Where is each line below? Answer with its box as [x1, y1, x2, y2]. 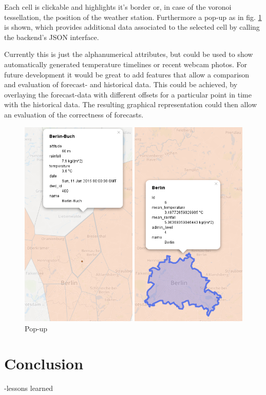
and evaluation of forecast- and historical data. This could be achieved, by [4, 79, 238, 90]
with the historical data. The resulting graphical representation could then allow [4, 99, 257, 110]
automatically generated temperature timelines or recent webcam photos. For [4, 58, 248, 69]
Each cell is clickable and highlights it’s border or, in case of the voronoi [4, 2, 232, 12]
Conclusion [4, 353, 84, 374]
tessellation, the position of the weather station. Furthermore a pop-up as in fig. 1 [4, 11, 262, 22]
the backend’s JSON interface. [4, 31, 99, 42]
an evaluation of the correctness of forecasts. [4, 109, 144, 120]
